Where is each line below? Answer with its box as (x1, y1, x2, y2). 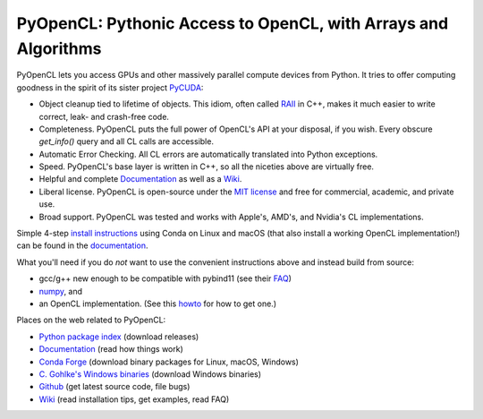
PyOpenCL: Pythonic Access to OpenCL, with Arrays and (16, 13, 449, 33)
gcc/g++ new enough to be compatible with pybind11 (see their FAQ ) (38, 273, 292, 284)
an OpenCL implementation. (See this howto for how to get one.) (38, 298, 277, 309)
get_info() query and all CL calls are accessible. (38, 136, 215, 147)
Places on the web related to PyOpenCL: (16, 314, 166, 326)
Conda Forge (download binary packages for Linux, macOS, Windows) (38, 356, 300, 367)
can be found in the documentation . (16, 240, 148, 251)
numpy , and (38, 286, 83, 296)
